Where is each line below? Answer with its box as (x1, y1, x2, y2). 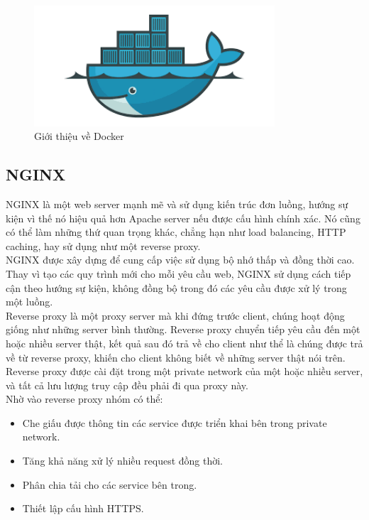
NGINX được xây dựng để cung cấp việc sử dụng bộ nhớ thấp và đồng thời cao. (6, 252, 355, 267)
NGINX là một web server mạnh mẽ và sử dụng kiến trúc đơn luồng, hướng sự (6, 196, 348, 211)
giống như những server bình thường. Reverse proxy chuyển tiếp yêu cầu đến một (6, 322, 360, 337)
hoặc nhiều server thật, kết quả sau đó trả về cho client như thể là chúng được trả (6, 335, 363, 350)
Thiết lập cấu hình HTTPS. (22, 501, 144, 516)
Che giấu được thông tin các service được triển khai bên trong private (22, 415, 327, 430)
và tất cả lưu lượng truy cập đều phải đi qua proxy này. (6, 377, 248, 392)
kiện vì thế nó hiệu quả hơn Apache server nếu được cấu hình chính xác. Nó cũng (6, 210, 360, 225)
